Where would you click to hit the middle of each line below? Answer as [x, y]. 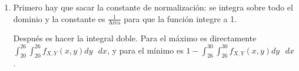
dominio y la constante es [59, 18]
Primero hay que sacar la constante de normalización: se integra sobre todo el [153, 7]
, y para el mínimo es [145, 50]
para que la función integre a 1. [180, 18]
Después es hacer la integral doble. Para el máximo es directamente [135, 38]
